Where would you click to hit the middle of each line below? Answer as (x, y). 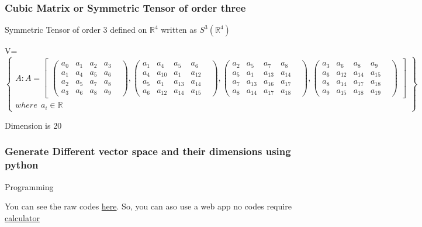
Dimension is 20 (33, 125)
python (22, 165)
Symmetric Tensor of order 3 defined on (76, 30)
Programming (29, 186)
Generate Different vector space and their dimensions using (148, 151)
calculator (22, 217)
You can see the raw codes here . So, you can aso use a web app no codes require (148, 206)
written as (179, 30)
